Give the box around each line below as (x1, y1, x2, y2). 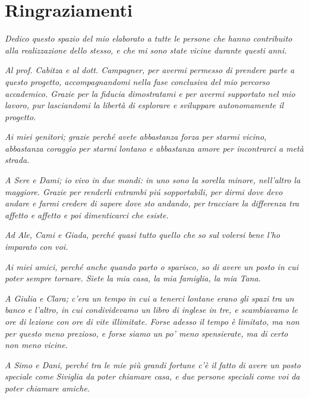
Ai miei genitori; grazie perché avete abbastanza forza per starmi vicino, (5, 130, 267, 143)
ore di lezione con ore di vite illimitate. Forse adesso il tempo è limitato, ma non (5, 315, 299, 327)
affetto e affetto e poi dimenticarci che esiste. (5, 208, 169, 221)
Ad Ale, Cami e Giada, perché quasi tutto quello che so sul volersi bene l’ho (5, 228, 280, 241)
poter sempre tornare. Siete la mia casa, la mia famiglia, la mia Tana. (5, 272, 261, 284)
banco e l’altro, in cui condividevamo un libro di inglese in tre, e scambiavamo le (5, 303, 298, 316)
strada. (5, 153, 30, 166)
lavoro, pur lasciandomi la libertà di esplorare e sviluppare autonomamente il (5, 99, 284, 111)
